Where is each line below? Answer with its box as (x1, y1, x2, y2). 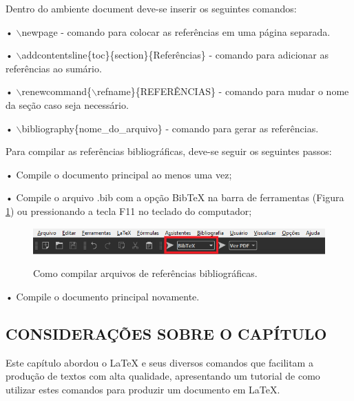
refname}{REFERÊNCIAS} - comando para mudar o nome (97, 84, 349, 99)
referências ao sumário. (6, 61, 102, 75)
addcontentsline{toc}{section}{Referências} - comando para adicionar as (21, 48, 329, 62)
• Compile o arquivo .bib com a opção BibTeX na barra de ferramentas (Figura (6, 190, 344, 205)
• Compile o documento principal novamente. (6, 289, 200, 303)
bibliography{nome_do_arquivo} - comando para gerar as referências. (21, 121, 319, 135)
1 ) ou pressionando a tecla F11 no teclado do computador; (6, 203, 252, 218)
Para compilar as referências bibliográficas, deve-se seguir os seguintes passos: (6, 144, 332, 158)
